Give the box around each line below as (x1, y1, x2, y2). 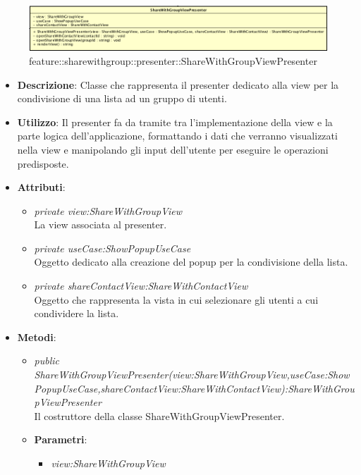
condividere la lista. (34, 306, 119, 321)
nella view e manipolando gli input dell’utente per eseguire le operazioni (17, 142, 329, 156)
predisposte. (17, 156, 69, 171)
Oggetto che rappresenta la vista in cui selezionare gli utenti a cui (34, 292, 319, 307)
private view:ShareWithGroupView (34, 203, 183, 218)
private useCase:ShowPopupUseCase (34, 240, 191, 255)
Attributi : (17, 180, 66, 195)
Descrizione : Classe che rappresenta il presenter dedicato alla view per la (17, 77, 339, 92)
